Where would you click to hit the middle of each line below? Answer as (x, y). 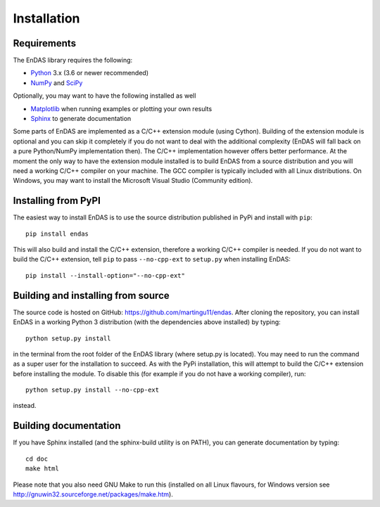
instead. (25, 406)
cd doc (37, 458)
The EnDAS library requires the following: (73, 60)
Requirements (45, 43)
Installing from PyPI (57, 201)
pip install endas (57, 233)
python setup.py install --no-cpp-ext (93, 390)
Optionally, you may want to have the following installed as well (104, 96)
